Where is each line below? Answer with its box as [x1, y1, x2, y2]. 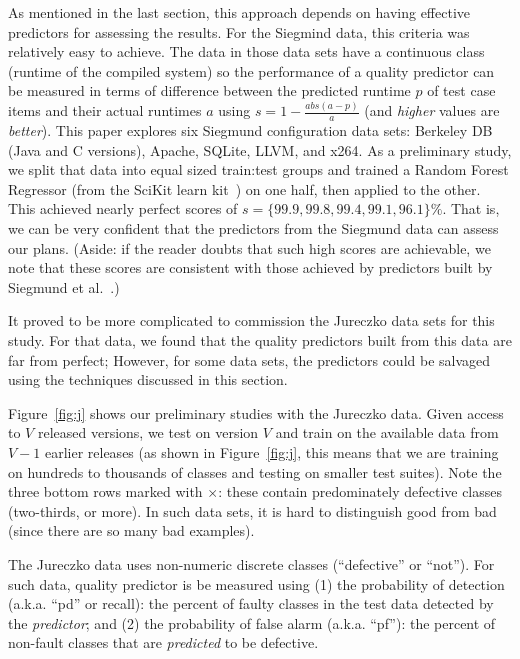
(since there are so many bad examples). [8, 520, 255, 541]
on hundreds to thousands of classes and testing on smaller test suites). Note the [8, 461, 502, 482]
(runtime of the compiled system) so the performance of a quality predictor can [8, 60, 495, 81]
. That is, [442, 198, 500, 219]
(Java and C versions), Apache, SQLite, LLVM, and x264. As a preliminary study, [8, 139, 512, 160]
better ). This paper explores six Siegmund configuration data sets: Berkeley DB [8, 120, 493, 141]
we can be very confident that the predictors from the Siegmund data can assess [8, 218, 499, 239]
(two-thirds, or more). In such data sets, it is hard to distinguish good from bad [8, 500, 497, 521]
